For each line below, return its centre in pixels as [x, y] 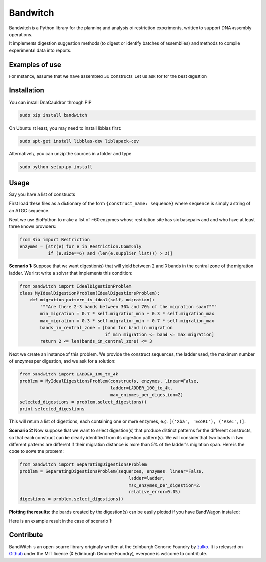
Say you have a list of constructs [42, 194]
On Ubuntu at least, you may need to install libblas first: [65, 128]
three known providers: [33, 226]
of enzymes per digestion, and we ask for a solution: [62, 361]
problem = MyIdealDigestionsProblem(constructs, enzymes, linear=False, [109, 381]
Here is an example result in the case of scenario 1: [61, 521]
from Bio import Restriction [55, 240]
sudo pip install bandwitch [53, 115]
